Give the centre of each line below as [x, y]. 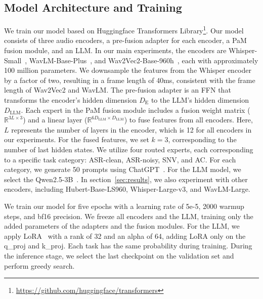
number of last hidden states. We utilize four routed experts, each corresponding [129, 149]
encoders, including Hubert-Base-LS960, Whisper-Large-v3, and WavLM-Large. [127, 189]
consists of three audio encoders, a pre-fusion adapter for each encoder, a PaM [125, 40]
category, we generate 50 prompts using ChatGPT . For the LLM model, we [123, 169]
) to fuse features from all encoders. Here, [188, 120]
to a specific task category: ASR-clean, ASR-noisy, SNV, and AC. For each [120, 159]
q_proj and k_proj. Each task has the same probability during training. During [128, 246]
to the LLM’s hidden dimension [200, 100]
